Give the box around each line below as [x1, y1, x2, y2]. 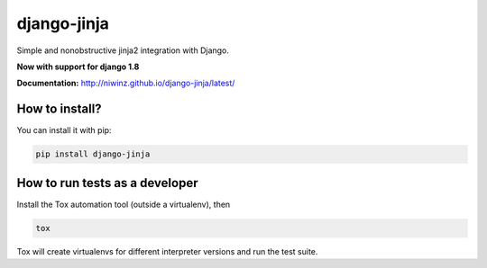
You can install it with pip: [16, 125, 112, 136]
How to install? [16, 102, 103, 117]
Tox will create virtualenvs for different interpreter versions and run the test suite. [16, 246, 318, 256]
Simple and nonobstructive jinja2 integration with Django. [16, 45, 230, 56]
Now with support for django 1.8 [16, 61, 140, 72]
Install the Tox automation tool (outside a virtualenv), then [16, 199, 231, 210]
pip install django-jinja [35, 149, 151, 159]
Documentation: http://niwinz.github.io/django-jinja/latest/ [16, 77, 235, 89]
